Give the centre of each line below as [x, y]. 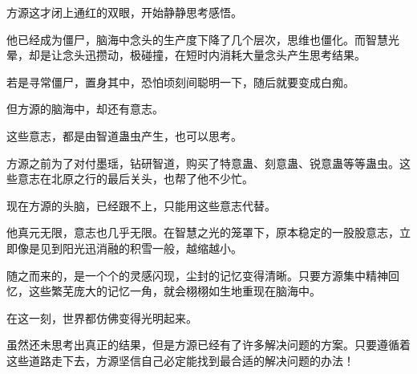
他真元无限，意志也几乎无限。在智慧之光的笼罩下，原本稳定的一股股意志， [203, 232]
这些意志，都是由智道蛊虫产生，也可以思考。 [124, 135]
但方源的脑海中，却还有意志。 [85, 109]
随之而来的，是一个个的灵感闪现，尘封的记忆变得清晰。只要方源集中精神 [197, 275]
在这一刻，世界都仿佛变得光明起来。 [102, 317]
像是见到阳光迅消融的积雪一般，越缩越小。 [130, 248]
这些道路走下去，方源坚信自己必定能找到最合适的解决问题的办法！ [180, 360]
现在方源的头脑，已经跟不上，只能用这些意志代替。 [141, 205]
